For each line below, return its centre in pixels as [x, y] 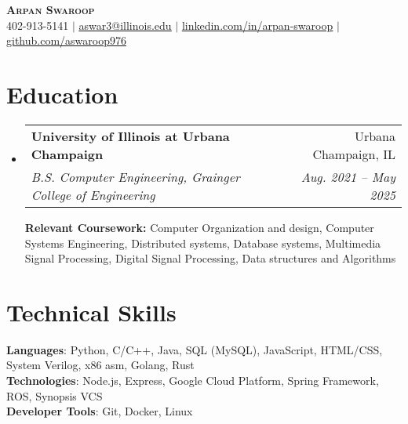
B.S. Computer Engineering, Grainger [135, 176]
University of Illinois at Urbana [130, 136]
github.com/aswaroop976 [66, 40]
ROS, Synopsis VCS [55, 395]
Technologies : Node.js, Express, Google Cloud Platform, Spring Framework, [193, 380]
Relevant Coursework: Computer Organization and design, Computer [199, 227]
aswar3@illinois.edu [125, 25]
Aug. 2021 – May [348, 176]
